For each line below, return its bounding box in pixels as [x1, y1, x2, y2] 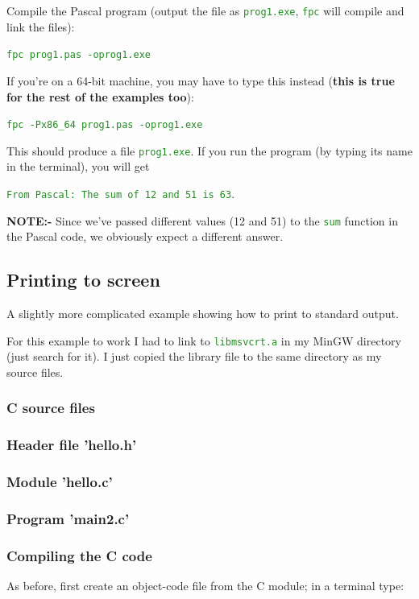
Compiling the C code [6, 545, 152, 565]
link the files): [6, 18, 75, 35]
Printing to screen [6, 267, 160, 292]
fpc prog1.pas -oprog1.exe [6, 49, 151, 61]
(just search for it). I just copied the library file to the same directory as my [6, 348, 382, 365]
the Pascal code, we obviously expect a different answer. [6, 228, 284, 245]
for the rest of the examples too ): [6, 88, 194, 105]
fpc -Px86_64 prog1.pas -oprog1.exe [6, 119, 203, 131]
